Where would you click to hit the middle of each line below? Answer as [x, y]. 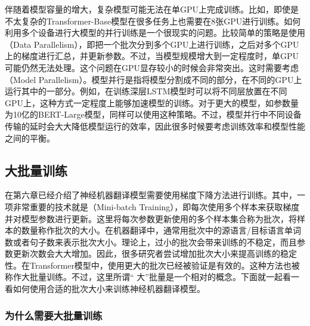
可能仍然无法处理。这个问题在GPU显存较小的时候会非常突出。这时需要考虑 [152, 67]
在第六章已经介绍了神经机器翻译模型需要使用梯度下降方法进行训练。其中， [151, 195]
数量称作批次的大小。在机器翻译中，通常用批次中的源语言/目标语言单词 [161, 230]
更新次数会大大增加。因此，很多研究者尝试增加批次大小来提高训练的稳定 [155, 253]
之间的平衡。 [30, 138]
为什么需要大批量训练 [54, 315]
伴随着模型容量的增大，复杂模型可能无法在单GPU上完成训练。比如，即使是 [152, 9]
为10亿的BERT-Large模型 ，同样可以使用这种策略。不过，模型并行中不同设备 [153, 114]
